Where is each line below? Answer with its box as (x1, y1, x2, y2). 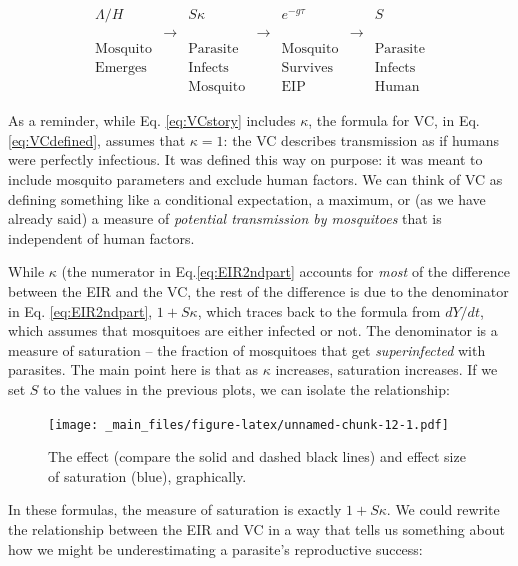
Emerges (95, 61, 147, 76)
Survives (281, 61, 334, 76)
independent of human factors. (8, 227, 195, 248)
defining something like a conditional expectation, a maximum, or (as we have (8, 188, 486, 209)
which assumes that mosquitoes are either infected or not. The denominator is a (8, 320, 498, 341)
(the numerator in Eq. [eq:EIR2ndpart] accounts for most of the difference (61, 261, 510, 282)
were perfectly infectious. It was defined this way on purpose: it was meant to (8, 149, 483, 170)
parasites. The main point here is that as (8, 359, 259, 380)
